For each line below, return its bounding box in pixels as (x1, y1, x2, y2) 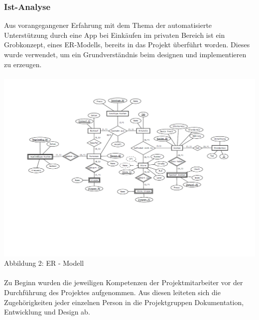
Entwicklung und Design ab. (4, 307, 90, 317)
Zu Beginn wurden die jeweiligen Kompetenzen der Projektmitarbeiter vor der (4, 277, 243, 288)
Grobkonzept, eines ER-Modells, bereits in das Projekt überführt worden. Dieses (4, 39, 250, 50)
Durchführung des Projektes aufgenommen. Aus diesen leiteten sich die (4, 287, 221, 297)
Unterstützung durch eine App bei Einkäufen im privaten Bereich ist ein (4, 29, 225, 40)
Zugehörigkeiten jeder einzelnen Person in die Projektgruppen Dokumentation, (4, 297, 244, 307)
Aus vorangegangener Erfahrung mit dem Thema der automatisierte (4, 20, 212, 30)
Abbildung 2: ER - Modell (4, 258, 84, 268)
